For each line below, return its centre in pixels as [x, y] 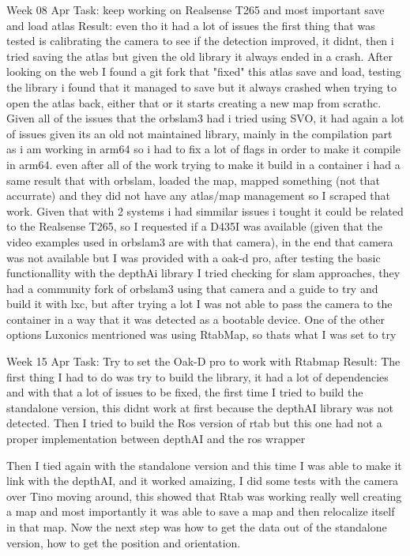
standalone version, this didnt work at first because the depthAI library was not [200, 407]
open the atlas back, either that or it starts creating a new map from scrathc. [194, 102]
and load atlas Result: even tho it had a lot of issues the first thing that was [191, 25]
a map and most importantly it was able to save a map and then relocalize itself [201, 511]
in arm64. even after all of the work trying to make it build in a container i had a [203, 164]
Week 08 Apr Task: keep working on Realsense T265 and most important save [196, 9]
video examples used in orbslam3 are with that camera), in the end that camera [200, 241]
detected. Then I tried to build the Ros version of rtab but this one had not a [194, 423]
